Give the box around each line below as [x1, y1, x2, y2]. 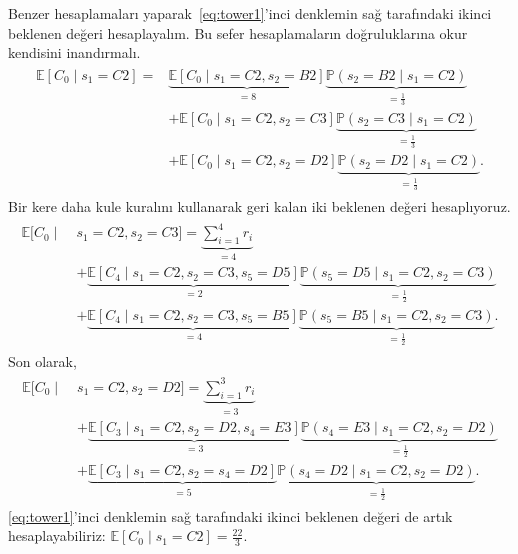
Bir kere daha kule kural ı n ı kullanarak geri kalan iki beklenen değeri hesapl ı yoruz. [8, 195, 511, 216]
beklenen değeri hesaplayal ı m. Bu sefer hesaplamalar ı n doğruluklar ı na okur [8, 22, 468, 43]
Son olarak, [8, 350, 77, 371]
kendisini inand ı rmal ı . [8, 42, 141, 63]
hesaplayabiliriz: [8, 525, 106, 546]
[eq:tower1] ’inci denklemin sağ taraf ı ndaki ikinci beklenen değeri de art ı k [8, 505, 453, 526]
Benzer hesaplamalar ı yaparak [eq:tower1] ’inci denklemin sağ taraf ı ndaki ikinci [8, 3, 492, 23]
